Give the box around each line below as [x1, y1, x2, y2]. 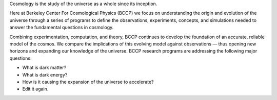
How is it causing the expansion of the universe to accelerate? [22, 79, 154, 85]
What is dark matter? [22, 64, 67, 71]
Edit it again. [22, 86, 49, 92]
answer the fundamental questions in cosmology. [9, 24, 114, 31]
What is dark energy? [22, 71, 68, 78]
